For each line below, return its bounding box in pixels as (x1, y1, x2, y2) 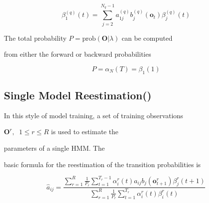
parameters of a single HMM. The (4, 142, 105, 153)
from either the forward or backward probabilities (4, 49, 151, 59)
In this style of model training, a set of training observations (4, 110, 183, 120)
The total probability (4, 32, 67, 43)
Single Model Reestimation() (4, 87, 152, 102)
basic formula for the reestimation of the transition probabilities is (4, 159, 201, 169)
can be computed (121, 32, 173, 43)
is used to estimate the (51, 126, 118, 137)
